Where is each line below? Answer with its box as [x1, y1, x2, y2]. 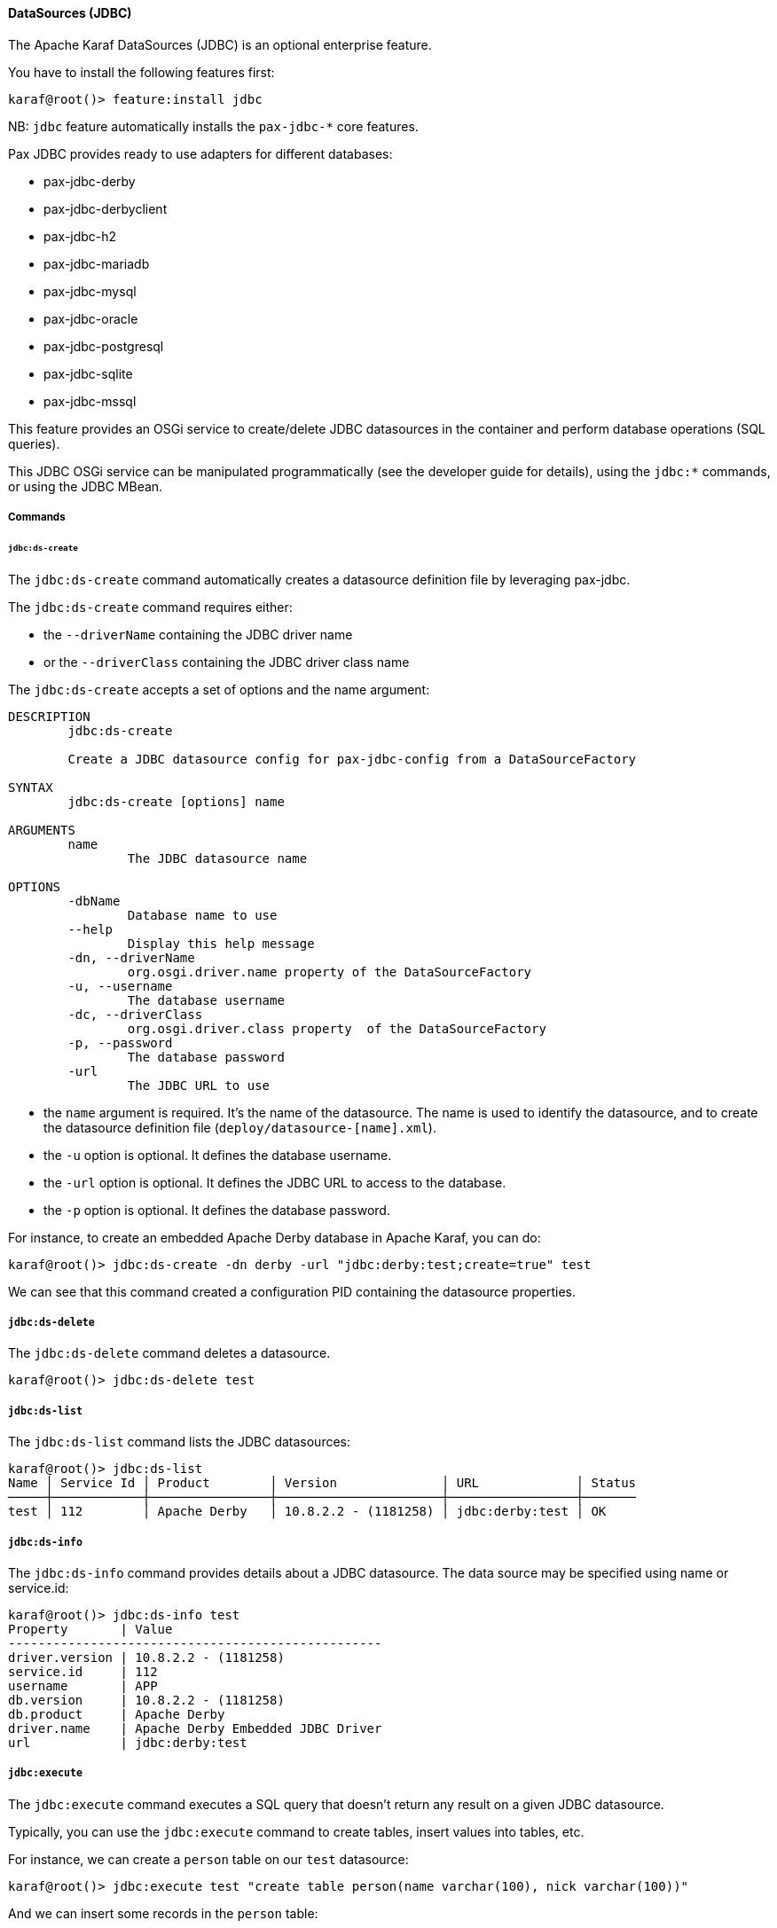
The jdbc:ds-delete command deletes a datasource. [8, 1345, 331, 1361]
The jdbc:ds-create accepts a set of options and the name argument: [8, 681, 430, 697]
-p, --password [67, 1035, 173, 1050]
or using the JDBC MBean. [8, 478, 163, 494]
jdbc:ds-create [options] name [67, 794, 285, 809]
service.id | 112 [8, 1665, 158, 1680]
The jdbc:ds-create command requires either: [8, 599, 293, 615]
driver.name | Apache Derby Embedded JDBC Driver [8, 1721, 382, 1736]
